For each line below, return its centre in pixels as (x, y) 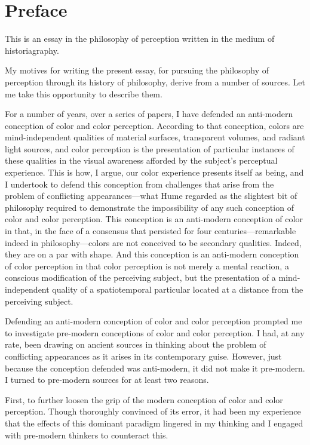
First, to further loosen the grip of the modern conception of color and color (144, 399)
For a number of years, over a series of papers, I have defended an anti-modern (149, 114)
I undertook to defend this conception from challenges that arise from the (139, 184)
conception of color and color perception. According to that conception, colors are (154, 125)
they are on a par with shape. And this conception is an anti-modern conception (152, 254)
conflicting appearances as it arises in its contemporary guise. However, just (143, 356)
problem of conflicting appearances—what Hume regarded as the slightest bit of (151, 196)
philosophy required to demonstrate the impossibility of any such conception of (149, 207)
